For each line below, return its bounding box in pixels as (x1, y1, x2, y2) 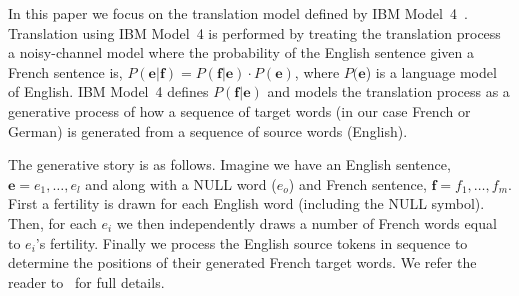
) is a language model (365, 61, 497, 82)
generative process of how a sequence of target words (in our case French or (8, 100, 471, 121)
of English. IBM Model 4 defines (8, 81, 209, 102)
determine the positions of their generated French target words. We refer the (8, 252, 477, 273)
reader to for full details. (8, 271, 165, 292)
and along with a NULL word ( (85, 173, 277, 194)
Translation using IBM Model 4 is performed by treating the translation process (8, 22, 501, 43)
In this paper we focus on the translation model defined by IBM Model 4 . (8, 3, 468, 23)
